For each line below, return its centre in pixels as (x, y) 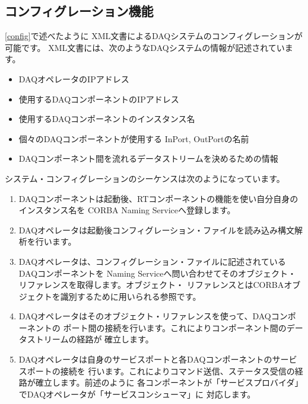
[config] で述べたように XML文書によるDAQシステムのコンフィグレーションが (154, 36)
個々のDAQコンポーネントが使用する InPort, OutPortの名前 (134, 138)
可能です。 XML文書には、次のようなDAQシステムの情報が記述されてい (145, 47)
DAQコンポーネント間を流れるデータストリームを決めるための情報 (148, 158)
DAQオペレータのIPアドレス (74, 78)
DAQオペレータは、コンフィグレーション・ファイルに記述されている (152, 261)
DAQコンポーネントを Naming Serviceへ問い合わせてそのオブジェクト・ (158, 273)
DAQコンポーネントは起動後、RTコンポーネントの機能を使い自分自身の (158, 198)
